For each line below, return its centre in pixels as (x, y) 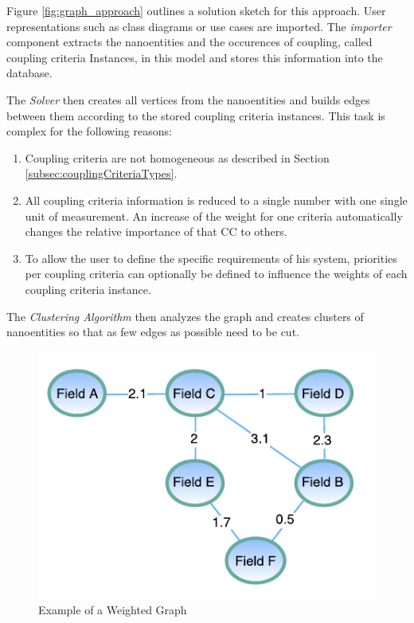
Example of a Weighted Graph (113, 610)
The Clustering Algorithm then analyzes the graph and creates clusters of (185, 316)
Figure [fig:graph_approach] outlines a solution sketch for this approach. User (196, 10)
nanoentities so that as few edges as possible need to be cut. (153, 332)
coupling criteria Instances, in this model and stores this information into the (195, 57)
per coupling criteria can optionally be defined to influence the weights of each (216, 274)
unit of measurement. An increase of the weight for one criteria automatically (214, 216)
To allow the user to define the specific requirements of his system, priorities (211, 258)
